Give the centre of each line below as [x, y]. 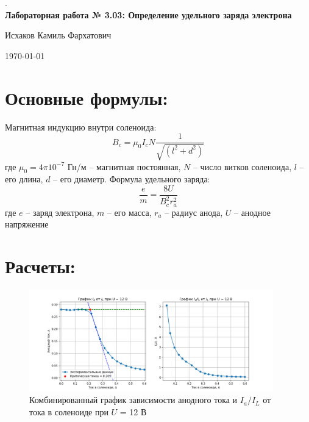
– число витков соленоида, [242, 166]
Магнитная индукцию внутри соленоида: [81, 127]
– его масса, [129, 212]
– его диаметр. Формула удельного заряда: [132, 179]
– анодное [252, 212]
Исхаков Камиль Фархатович [58, 35]
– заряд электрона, [60, 212]
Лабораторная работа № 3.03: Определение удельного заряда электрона [148, 14]
